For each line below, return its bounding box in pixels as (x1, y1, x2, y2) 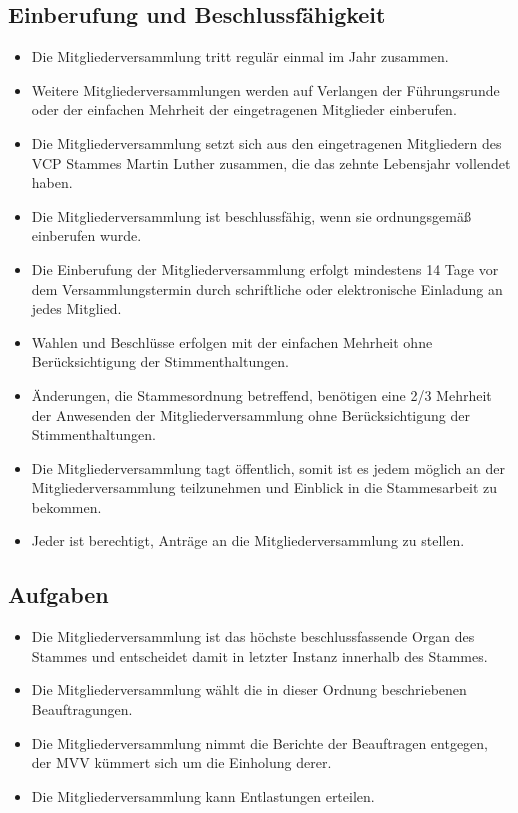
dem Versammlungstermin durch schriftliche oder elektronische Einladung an (31, 278, 503, 299)
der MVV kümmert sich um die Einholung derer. (31, 752, 332, 773)
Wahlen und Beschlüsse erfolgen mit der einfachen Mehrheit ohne (31, 331, 433, 352)
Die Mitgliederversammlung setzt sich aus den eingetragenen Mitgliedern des (31, 132, 502, 153)
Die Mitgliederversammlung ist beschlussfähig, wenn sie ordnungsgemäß (31, 205, 471, 226)
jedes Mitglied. (31, 298, 122, 319)
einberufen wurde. (31, 225, 142, 246)
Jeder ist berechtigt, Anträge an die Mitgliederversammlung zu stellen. (31, 530, 465, 551)
